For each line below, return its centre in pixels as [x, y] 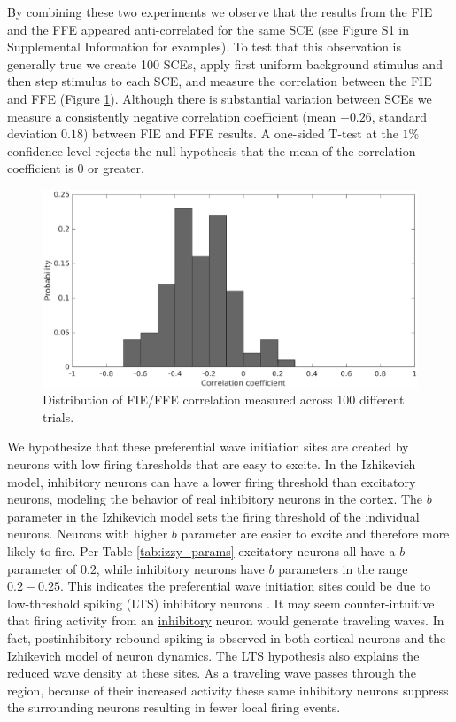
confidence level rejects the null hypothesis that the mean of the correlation [212, 150]
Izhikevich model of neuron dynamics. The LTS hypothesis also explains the [213, 655]
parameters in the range [343, 568]
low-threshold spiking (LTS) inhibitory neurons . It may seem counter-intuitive [221, 603]
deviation [32, 133]
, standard [399, 116]
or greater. [116, 168]
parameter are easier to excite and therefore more [315, 534]
